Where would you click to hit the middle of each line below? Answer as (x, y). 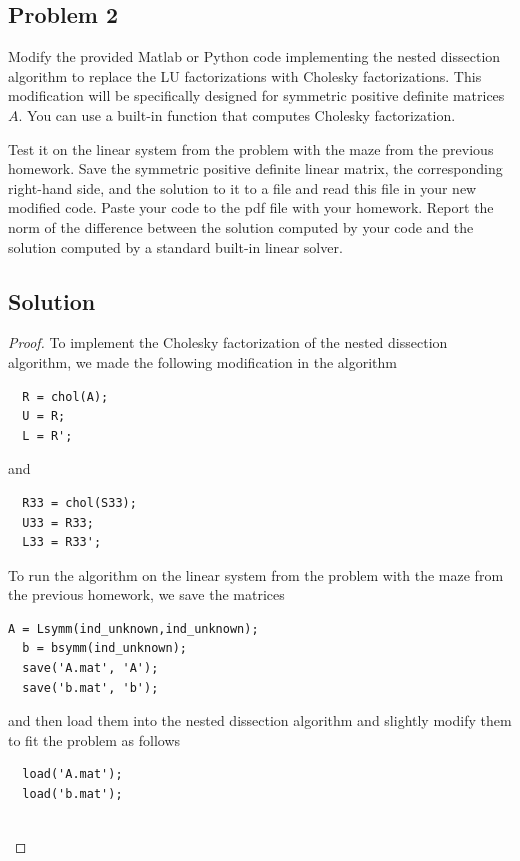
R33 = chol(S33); (79, 502)
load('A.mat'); (72, 774)
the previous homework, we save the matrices (146, 594)
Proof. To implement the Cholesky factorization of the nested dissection (228, 342)
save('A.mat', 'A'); (90, 668)
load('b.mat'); (72, 794)
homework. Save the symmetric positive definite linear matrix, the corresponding (255, 168)
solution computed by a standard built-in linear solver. (175, 246)
